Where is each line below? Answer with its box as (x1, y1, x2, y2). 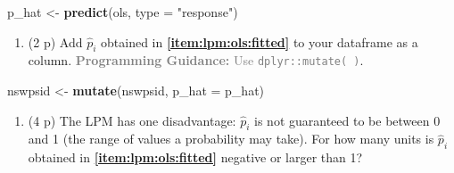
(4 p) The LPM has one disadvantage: (28, 111, 236, 129)
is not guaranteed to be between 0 (254, 111, 441, 129)
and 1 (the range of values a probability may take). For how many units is (28, 129, 434, 148)
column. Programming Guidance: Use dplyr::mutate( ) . (28, 51, 364, 70)
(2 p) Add (28, 32, 83, 51)
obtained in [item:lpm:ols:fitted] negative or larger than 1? (28, 148, 363, 167)
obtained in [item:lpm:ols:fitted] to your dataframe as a (101, 32, 418, 51)
